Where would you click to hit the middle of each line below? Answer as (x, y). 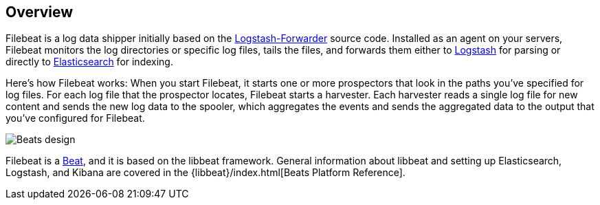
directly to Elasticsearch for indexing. (89, 62)
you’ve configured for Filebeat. (75, 118)
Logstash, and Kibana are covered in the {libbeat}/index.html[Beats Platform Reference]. (205, 173)
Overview (40, 12)
